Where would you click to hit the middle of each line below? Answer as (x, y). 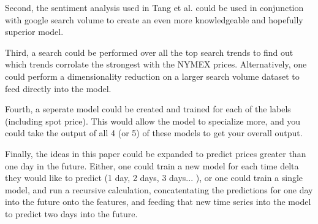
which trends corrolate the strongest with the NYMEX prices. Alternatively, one (156, 64)
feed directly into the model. (58, 88)
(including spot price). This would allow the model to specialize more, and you (153, 121)
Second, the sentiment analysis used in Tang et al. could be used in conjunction (154, 7)
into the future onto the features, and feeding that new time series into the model (158, 202)
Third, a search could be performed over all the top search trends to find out (149, 52)
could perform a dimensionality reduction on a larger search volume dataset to (152, 76)
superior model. (34, 32)
